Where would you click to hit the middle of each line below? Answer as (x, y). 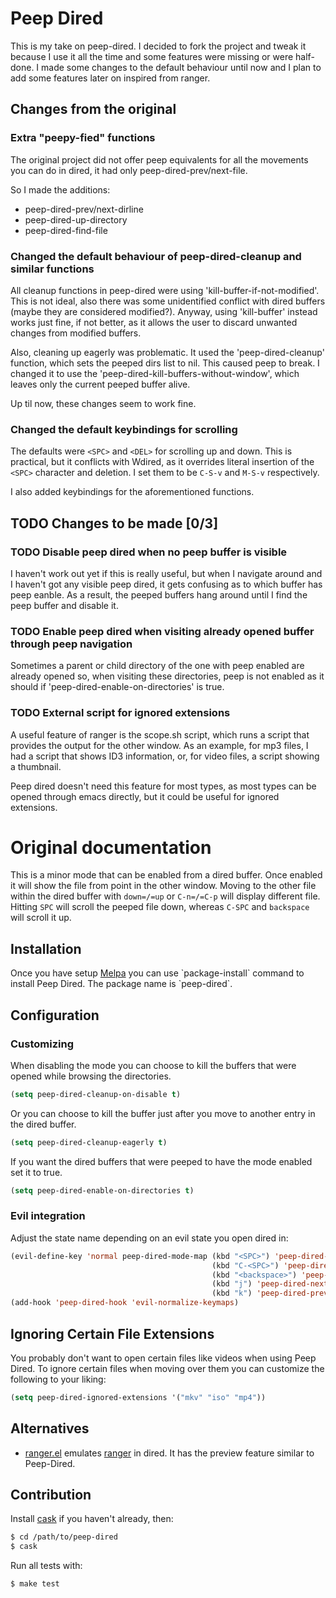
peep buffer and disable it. (64, 605)
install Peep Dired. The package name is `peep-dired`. (121, 984)
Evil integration (48, 1216)
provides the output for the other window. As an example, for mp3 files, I (159, 745)
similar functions (52, 269)
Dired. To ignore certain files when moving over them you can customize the (167, 1368)
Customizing (42, 1044)
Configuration (55, 1015)
